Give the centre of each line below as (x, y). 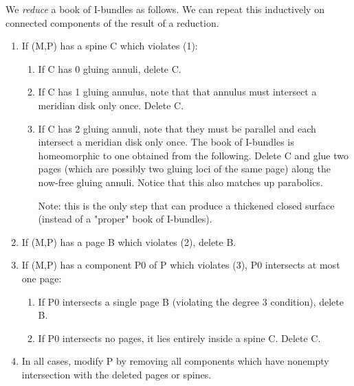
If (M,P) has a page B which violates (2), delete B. (129, 241)
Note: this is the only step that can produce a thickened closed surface (186, 205)
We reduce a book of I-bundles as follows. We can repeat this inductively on (165, 9)
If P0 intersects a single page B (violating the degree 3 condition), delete (191, 301)
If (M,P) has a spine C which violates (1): (110, 46)
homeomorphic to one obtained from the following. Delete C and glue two (193, 155)
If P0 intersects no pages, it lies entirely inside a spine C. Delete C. (179, 338)
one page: (42, 278)
